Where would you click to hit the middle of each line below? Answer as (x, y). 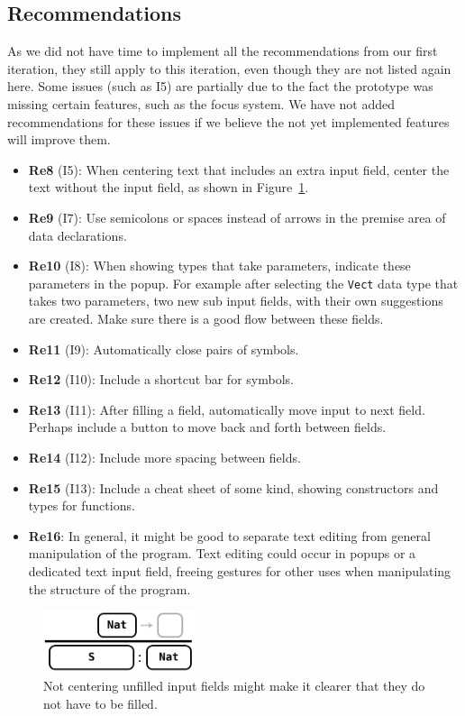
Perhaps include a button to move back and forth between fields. (207, 427)
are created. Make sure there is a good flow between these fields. (206, 318)
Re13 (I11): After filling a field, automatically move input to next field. (227, 409)
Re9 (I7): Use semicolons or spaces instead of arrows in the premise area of (237, 217)
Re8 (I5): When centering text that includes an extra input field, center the (239, 169)
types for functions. (82, 505)
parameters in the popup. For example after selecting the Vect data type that (243, 283)
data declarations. (77, 235)
